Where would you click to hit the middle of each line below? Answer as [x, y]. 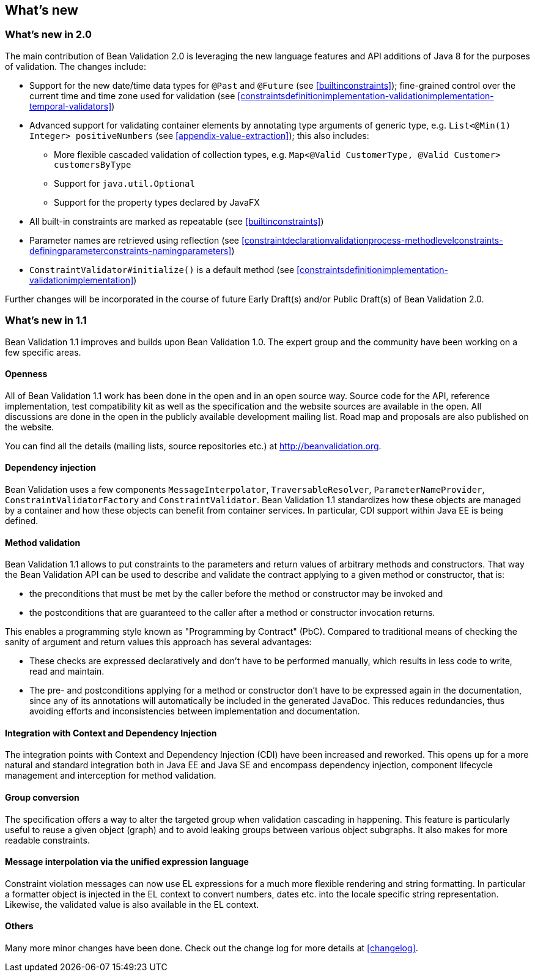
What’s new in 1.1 [46, 320]
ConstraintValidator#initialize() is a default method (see [162, 269]
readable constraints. [47, 840]
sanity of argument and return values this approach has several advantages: [158, 642]
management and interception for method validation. [111, 776]
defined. [22, 520]
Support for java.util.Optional [124, 183]
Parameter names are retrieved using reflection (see [134, 240]
